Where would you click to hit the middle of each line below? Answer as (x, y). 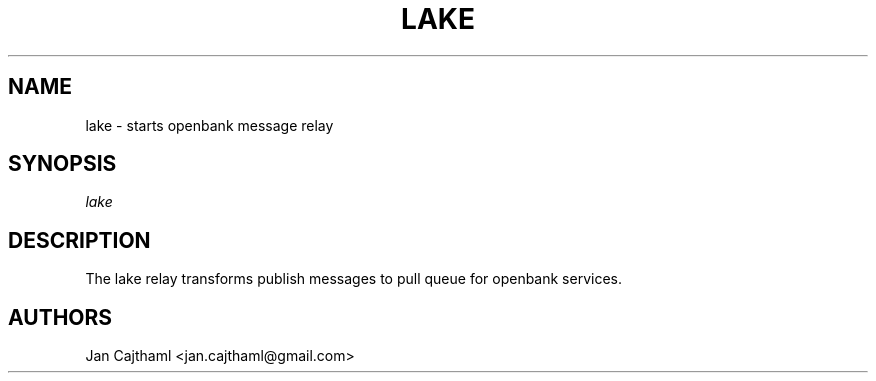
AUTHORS (60, 317)
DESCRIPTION (79, 240)
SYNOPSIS (62, 164)
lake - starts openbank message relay (209, 125)
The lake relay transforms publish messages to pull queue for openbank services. (354, 279)
